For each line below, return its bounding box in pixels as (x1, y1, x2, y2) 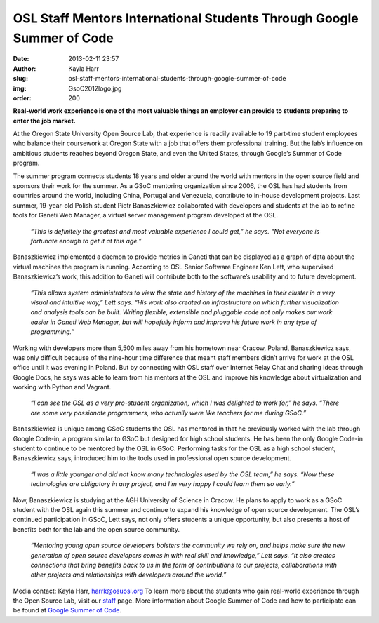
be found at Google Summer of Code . (13, 606, 122, 615)
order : (13, 93, 32, 102)
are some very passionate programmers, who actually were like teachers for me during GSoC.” (30, 408, 307, 417)
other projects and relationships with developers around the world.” (30, 570, 227, 579)
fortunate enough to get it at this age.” (30, 236, 142, 245)
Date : (13, 55, 29, 63)
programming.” (30, 328, 74, 336)
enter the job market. (13, 116, 77, 125)
